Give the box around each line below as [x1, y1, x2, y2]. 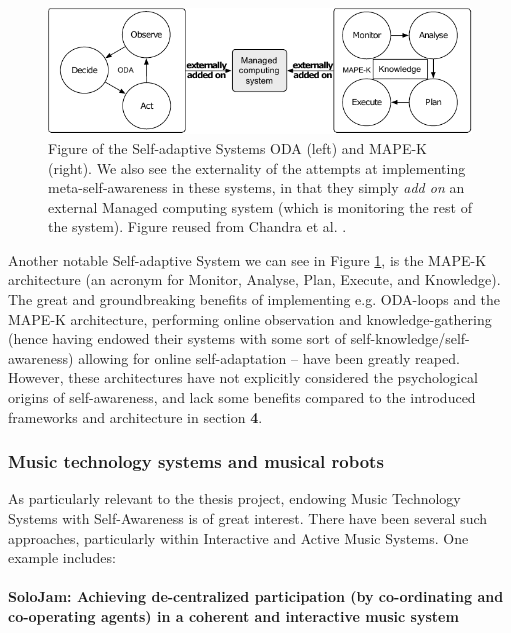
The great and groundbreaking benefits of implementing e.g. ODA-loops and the [8, 289, 501, 310]
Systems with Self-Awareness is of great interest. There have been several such [8, 508, 488, 529]
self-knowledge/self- [350, 328, 470, 349]
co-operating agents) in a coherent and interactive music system [8, 606, 459, 627]
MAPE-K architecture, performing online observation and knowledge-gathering [8, 308, 492, 329]
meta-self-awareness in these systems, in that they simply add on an [48, 177, 465, 198]
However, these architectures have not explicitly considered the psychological [8, 367, 478, 388]
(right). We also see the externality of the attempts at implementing [48, 157, 466, 178]
